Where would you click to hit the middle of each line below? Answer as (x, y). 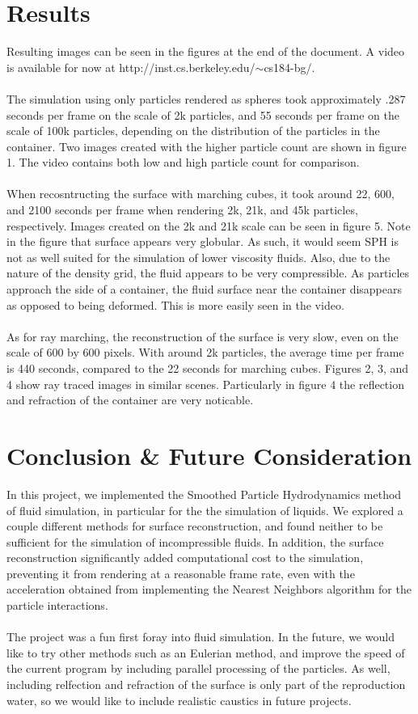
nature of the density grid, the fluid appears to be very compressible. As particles (208, 273)
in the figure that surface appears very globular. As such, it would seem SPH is (203, 241)
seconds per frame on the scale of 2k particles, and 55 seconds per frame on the (203, 114)
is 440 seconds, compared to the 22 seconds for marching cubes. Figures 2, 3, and (208, 368)
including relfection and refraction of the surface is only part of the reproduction (206, 684)
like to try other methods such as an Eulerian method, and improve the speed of (206, 652)
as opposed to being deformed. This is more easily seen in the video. (175, 304)
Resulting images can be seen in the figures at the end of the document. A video (206, 51)
